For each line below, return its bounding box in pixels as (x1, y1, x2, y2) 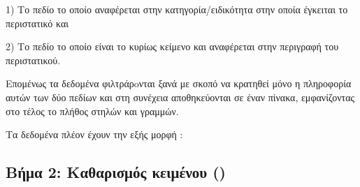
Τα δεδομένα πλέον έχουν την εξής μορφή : (6, 127, 183, 142)
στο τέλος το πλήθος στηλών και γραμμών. (6, 103, 179, 118)
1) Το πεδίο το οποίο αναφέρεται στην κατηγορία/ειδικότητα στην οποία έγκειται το (6, 2, 348, 16)
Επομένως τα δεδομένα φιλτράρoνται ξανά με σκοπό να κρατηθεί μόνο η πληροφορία (6, 76, 352, 91)
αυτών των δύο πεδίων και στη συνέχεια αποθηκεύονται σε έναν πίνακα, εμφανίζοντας (6, 89, 355, 104)
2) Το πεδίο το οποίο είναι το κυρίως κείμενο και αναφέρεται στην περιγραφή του (6, 39, 339, 54)
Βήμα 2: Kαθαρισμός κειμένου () (6, 161, 226, 183)
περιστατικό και (6, 15, 69, 30)
